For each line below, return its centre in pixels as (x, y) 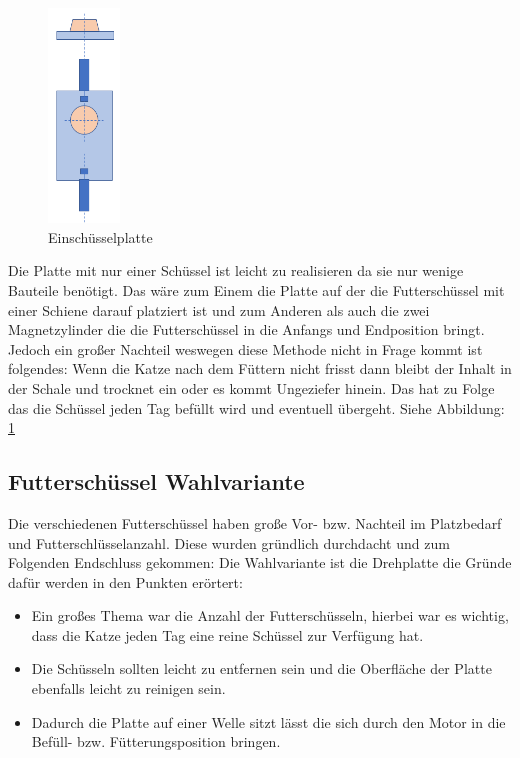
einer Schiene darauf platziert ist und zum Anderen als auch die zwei (219, 309)
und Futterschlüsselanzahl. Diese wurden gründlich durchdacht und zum (229, 542)
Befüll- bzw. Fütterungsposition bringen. (156, 741)
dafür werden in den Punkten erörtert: (125, 581)
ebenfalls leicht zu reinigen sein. (128, 688)
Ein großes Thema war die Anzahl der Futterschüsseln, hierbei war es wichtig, (270, 615)
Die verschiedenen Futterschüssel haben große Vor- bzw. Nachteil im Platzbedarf (255, 522)
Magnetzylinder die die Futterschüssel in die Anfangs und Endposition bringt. (246, 329)
